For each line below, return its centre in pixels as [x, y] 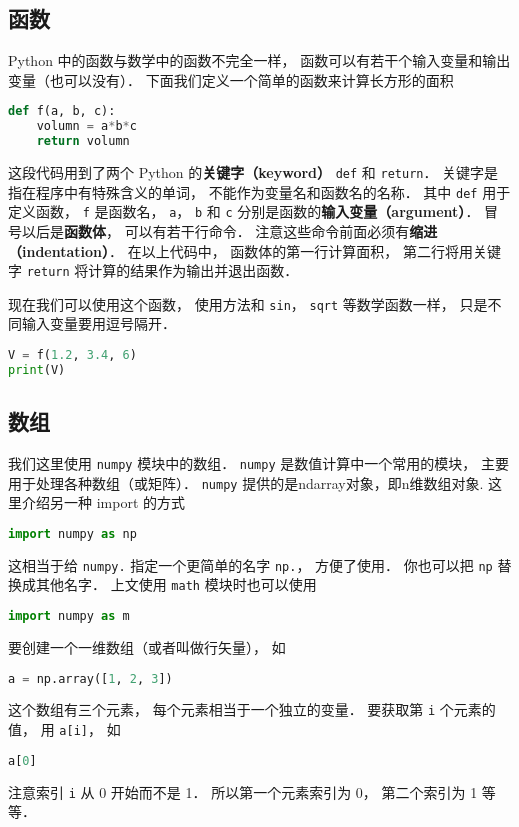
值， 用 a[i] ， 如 [64, 729]
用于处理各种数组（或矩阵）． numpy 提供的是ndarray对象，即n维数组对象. [246, 482]
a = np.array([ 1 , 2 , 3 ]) [90, 678]
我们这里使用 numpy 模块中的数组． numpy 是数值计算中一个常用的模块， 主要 [258, 463]
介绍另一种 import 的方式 [103, 502]
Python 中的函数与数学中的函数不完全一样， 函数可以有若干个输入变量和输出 [259, 60]
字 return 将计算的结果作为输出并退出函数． [153, 270]
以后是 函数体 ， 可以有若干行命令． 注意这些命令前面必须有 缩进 [229, 230]
